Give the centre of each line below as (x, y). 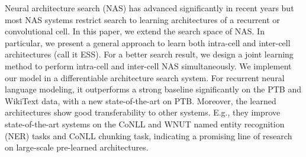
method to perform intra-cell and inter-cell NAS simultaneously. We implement (148, 65)
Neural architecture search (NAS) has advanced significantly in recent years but (149, 8)
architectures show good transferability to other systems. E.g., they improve (143, 112)
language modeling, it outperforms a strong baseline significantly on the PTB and (153, 89)
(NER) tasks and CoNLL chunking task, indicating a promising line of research (149, 135)
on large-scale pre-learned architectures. (77, 147)
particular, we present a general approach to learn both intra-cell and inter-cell (148, 42)
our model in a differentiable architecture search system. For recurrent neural (145, 77)
